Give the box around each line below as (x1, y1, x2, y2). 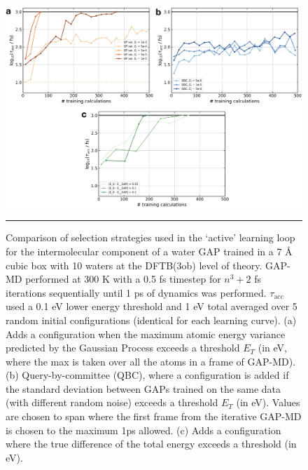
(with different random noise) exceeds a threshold (6, 395, 218, 410)
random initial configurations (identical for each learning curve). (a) (6, 312, 297, 327)
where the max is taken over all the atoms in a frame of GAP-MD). (6, 354, 296, 368)
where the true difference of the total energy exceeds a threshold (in (6, 436, 297, 451)
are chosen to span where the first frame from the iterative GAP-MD (6, 409, 302, 424)
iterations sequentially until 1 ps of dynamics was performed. (6, 285, 267, 300)
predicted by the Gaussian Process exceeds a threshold (6, 340, 240, 355)
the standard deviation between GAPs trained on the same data (6, 381, 281, 396)
